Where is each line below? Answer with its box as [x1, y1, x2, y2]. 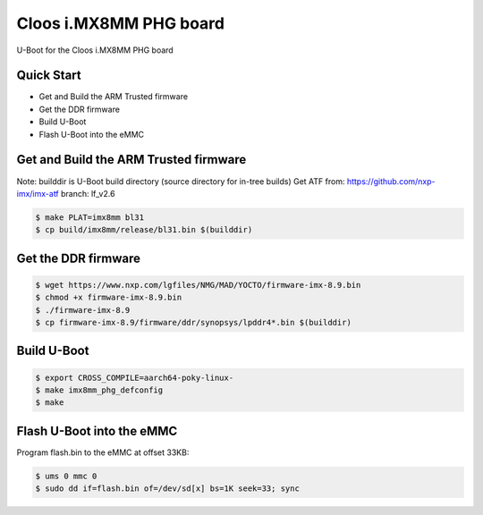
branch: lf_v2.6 [60, 188, 115, 198]
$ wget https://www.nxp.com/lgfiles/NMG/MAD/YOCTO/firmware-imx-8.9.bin [35, 280, 361, 290]
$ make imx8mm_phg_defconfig [35, 385, 164, 395]
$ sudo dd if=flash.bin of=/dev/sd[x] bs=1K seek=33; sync [35, 484, 300, 494]
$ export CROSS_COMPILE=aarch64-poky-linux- [35, 372, 234, 383]
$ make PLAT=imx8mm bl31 [35, 212, 145, 223]
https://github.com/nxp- [346, 175, 436, 187]
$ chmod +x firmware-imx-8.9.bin [35, 292, 182, 303]
